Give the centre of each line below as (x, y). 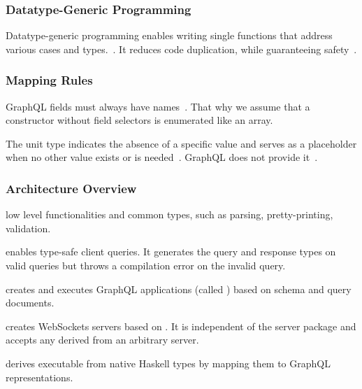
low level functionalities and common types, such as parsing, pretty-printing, (169, 214)
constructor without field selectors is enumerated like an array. (139, 120)
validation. (28, 228)
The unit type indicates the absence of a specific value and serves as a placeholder (181, 143)
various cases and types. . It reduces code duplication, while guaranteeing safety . (181, 49)
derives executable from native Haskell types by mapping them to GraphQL (168, 363)
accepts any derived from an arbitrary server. (102, 340)
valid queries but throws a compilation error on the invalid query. (146, 265)
